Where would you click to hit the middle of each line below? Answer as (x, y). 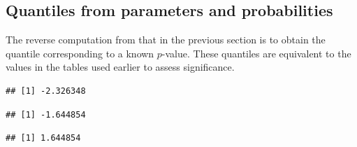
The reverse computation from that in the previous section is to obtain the (166, 40)
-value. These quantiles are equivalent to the (256, 53)
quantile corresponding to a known (80, 53)
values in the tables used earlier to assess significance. (120, 67)
